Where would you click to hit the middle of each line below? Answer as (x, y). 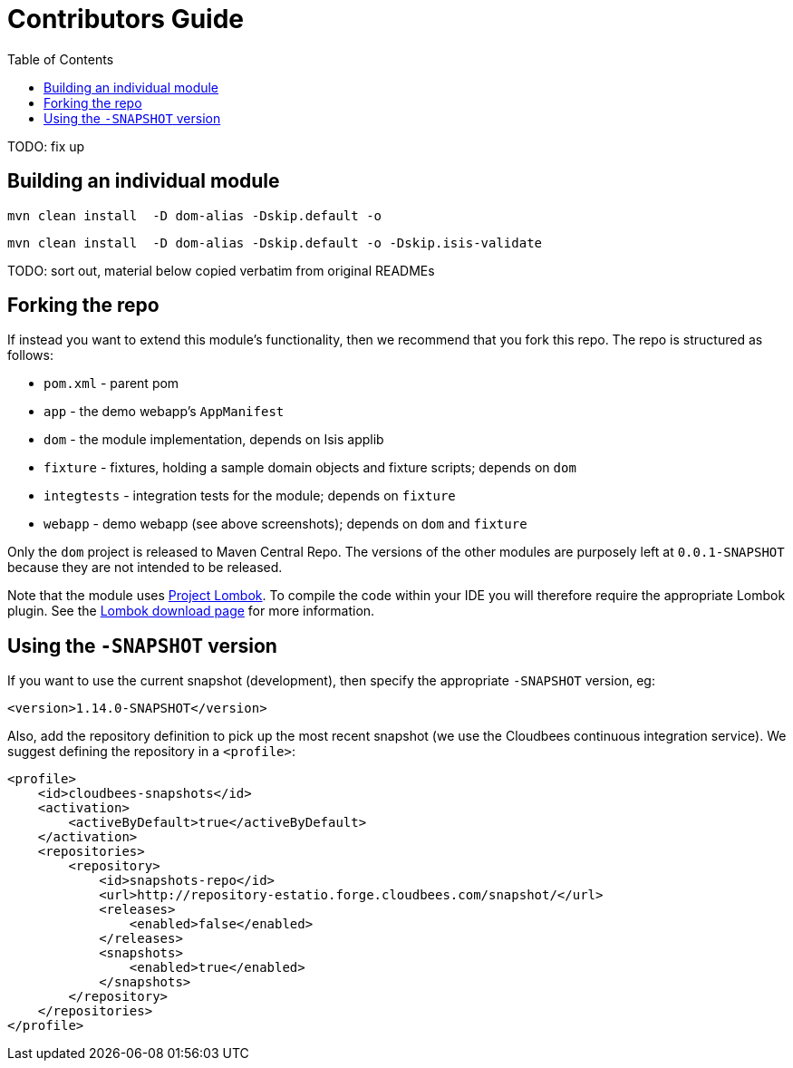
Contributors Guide (126, 19)
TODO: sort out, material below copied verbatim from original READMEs (221, 270)
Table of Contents (61, 59)
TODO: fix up (46, 146)
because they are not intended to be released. (145, 568)
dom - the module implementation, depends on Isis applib (214, 440)
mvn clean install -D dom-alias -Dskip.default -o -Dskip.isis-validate (275, 243)
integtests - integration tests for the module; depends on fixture (250, 496)
